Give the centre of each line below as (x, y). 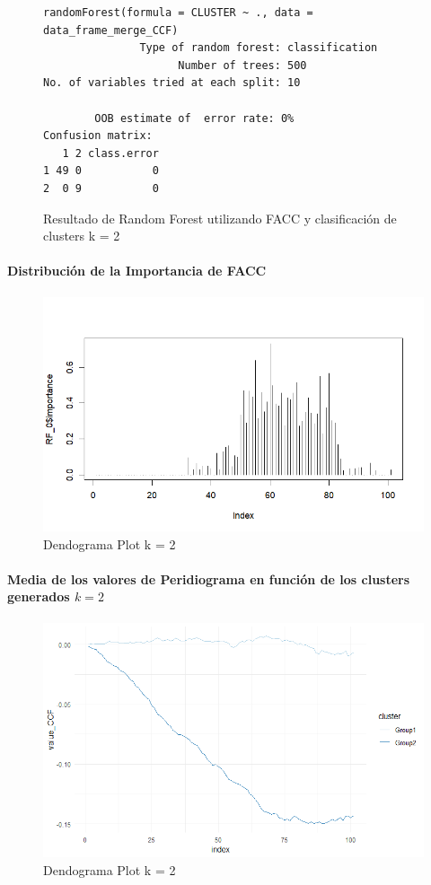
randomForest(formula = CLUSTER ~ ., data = (178, 13)
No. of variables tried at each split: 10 (172, 83)
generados (39, 596)
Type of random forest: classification (259, 48)
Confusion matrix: (98, 136)
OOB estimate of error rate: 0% (194, 118)
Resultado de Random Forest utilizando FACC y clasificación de (220, 218)
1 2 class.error (110, 153)
